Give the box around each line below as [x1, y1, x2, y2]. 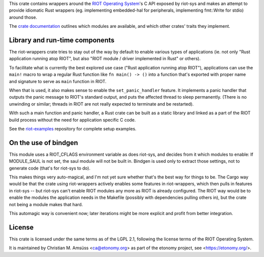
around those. [9, 14, 38, 20]
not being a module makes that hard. [9, 201, 83, 207]
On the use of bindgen [9, 138, 78, 147]
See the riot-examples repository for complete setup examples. [9, 126, 137, 131]
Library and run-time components [9, 36, 115, 44]
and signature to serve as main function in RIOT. [9, 78, 107, 84]
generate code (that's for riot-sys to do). [9, 165, 90, 171]
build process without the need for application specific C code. [9, 117, 136, 123]
